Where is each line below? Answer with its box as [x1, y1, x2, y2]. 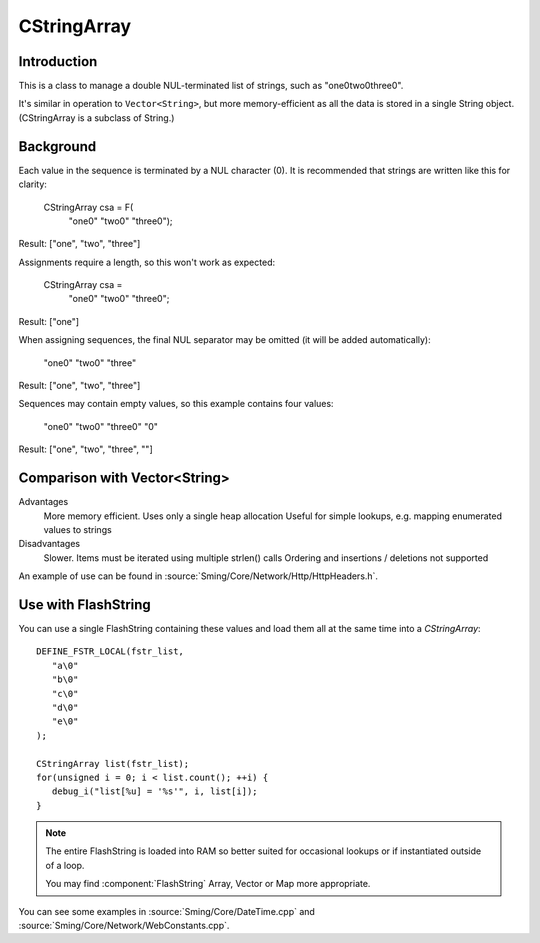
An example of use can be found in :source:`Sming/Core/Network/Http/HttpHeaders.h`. [18, 570, 379, 582]
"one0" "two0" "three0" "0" [43, 420, 159, 432]
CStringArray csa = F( [43, 201, 134, 213]
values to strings [43, 523, 112, 535]
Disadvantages [18, 538, 80, 550]
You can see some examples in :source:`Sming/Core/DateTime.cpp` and [18, 905, 315, 917]
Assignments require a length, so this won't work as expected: [18, 256, 275, 268]
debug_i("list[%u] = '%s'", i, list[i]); [51, 786, 259, 797]
